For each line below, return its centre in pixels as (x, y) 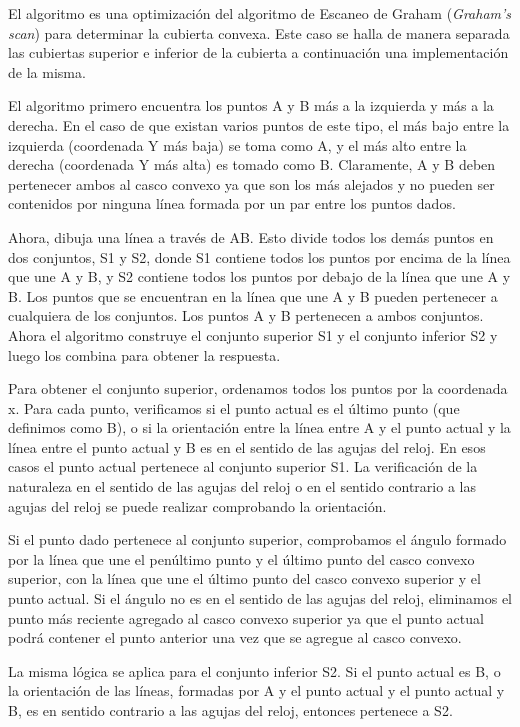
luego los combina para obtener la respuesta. (144, 354)
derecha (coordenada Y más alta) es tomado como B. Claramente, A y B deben (252, 164)
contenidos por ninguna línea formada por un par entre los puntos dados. (232, 203)
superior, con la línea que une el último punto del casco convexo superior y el (244, 578)
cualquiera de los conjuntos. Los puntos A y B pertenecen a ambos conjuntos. (246, 315)
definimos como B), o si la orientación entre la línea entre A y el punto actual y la (259, 427)
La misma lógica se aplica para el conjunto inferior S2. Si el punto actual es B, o (254, 670)
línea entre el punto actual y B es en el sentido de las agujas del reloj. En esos (247, 446)
